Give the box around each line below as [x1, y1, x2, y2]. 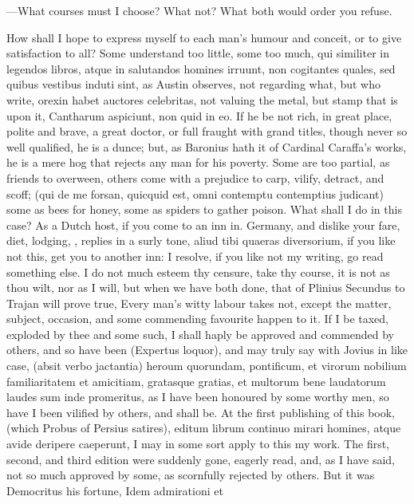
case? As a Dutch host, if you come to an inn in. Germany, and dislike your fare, [6, 216, 400, 233]
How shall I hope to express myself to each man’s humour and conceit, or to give [6, 29, 402, 45]
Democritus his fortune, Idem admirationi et [6, 482, 223, 498]
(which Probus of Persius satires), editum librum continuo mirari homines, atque [6, 419, 401, 436]
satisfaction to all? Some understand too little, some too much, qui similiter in [6, 45, 389, 61]
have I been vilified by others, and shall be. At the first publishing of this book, [6, 404, 396, 420]
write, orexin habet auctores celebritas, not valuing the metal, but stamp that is [6, 91, 398, 108]
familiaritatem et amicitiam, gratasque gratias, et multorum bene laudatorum [6, 372, 386, 389]
